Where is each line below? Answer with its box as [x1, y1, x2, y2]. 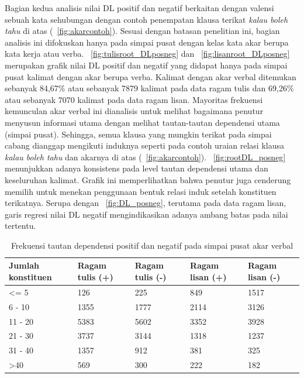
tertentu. [5, 219, 36, 232]
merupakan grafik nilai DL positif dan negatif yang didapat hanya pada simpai [5, 59, 288, 71]
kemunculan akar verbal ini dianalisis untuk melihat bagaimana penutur [5, 105, 264, 117]
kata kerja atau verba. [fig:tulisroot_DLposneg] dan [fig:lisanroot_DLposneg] [5, 47, 290, 60]
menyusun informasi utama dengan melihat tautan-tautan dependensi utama [5, 116, 280, 128]
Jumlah [9, 259, 39, 272]
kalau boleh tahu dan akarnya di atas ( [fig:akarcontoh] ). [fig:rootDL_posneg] [5, 150, 286, 163]
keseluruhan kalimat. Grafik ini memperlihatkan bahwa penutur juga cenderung [5, 173, 291, 185]
